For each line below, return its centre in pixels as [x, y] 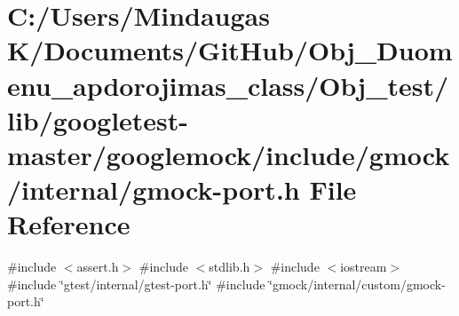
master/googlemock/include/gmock [229, 154]
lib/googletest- [98, 119]
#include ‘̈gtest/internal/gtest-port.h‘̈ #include [136, 284]
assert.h [98, 267]
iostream [364, 267]
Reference [69, 224]
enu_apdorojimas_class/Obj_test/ [228, 85]
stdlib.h [229, 267]
